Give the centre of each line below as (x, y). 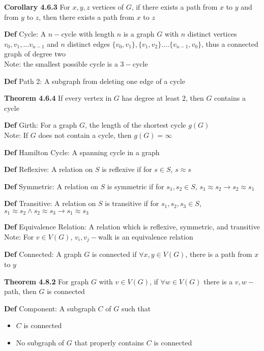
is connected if (114, 254)
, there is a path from (219, 254)
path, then (20, 291)
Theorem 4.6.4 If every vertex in (58, 98)
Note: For (19, 236)
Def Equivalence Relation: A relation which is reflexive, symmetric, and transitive (132, 227)
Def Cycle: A (25, 34)
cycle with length (88, 34)
